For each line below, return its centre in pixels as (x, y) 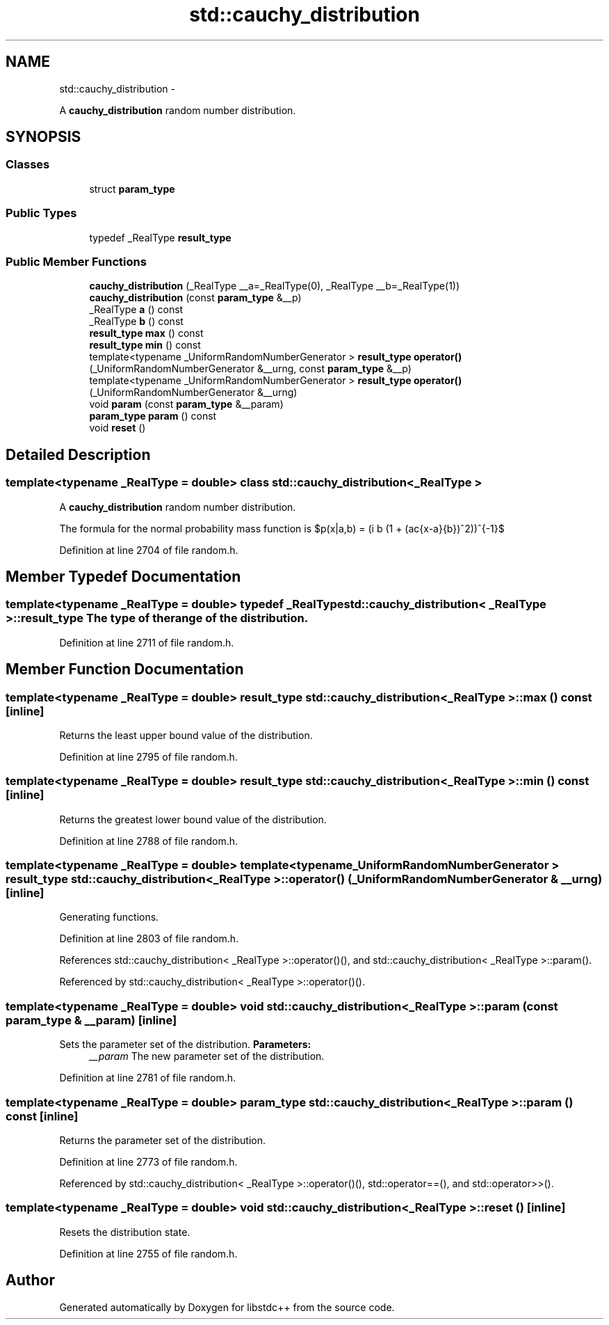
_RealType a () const (136, 310)
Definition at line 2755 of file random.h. (148, 1253)
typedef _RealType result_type (160, 237)
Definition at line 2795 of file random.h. (148, 756)
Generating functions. (109, 917)
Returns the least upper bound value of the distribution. (186, 735)
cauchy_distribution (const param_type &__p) (195, 298)
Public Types (41, 213)
